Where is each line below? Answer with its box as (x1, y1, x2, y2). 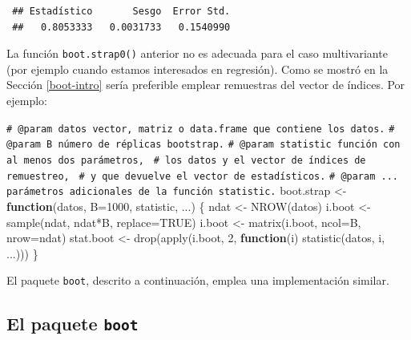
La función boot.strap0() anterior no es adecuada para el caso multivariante (6, 45, 388, 62)
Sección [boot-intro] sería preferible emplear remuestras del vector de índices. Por (6, 76, 405, 93)
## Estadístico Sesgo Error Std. (12, 6, 231, 17)
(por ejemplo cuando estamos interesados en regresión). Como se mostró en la (6, 60, 389, 77)
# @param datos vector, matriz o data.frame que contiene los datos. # (6, 123, 395, 135)
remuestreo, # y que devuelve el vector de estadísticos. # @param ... (6, 170, 398, 182)
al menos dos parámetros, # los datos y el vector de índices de (6, 154, 366, 166)
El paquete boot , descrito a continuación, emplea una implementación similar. (6, 272, 389, 289)
